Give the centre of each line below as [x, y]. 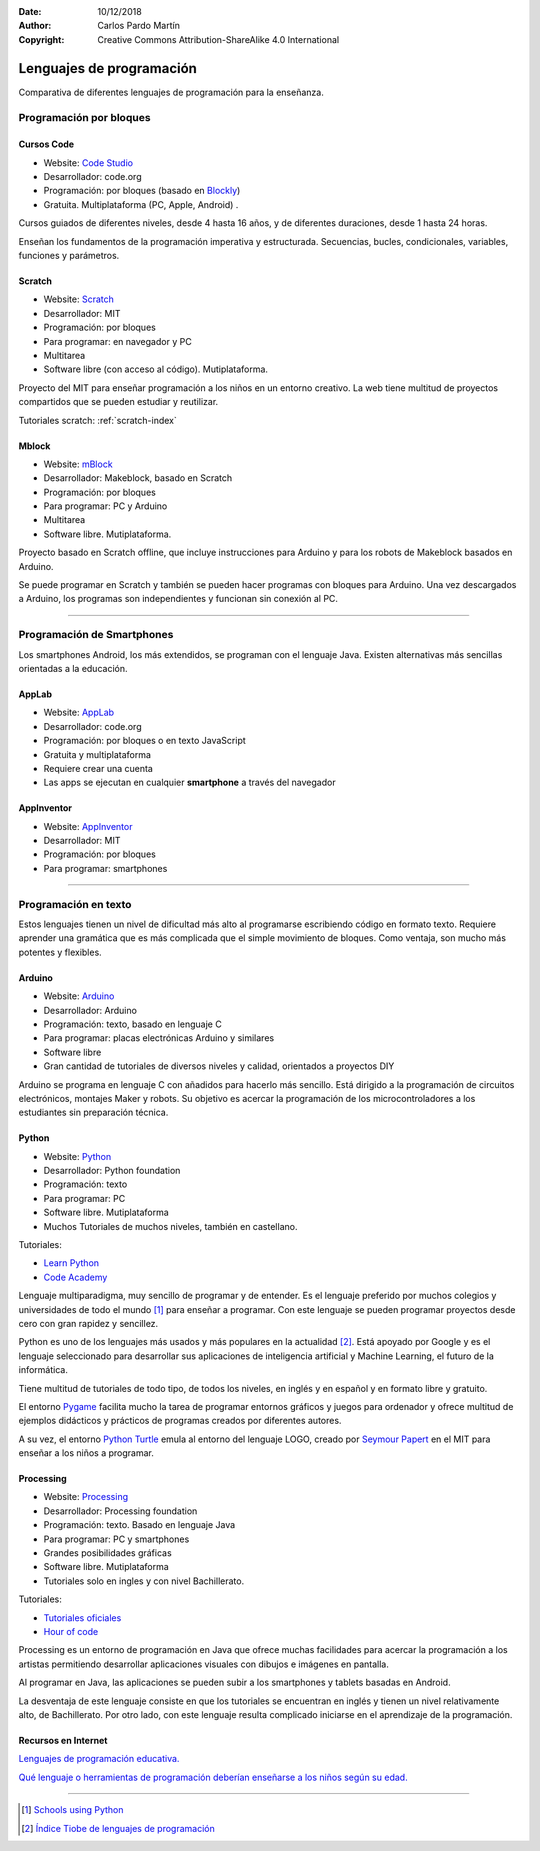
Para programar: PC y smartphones [116, 1539]
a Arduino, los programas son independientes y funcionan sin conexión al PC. [178, 599]
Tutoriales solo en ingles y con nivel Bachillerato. [144, 1581]
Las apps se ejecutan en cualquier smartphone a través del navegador [189, 782]
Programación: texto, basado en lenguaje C [132, 1024]
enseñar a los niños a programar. [86, 1453]
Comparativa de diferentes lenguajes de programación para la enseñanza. [171, 92]
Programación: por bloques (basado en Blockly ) [142, 191]
